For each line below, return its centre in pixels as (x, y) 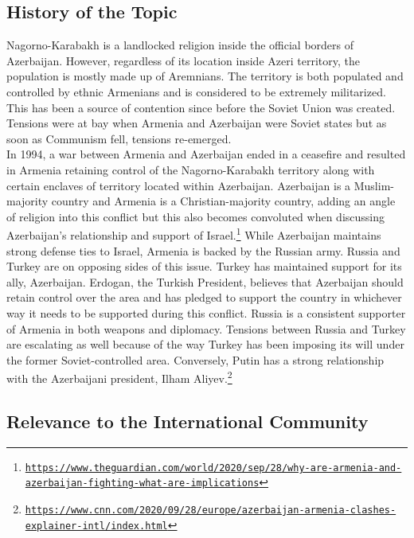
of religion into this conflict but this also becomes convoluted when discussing (196, 216)
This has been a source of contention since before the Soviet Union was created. (201, 107)
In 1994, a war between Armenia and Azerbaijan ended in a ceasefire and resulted (206, 154)
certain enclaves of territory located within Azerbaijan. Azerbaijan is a (179, 185)
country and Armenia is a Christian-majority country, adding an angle (223, 201)
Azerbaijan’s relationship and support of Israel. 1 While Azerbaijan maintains (194, 234)
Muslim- (374, 185)
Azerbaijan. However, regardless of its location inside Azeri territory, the (183, 60)
